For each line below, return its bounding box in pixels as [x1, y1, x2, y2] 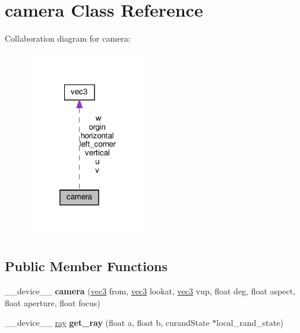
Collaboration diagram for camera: [5, 32, 131, 45]
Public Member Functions [5, 257, 168, 275]
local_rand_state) [216, 316, 283, 329]
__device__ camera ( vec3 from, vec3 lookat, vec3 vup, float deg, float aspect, [5, 285, 296, 297]
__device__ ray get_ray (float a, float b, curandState [5, 316, 210, 329]
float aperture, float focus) [5, 296, 100, 309]
